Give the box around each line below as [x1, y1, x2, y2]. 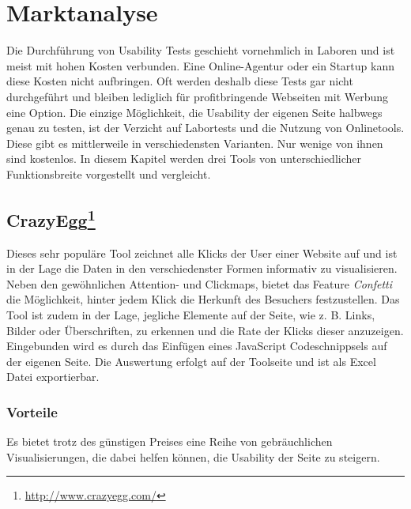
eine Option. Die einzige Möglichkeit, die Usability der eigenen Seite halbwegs [6, 104, 383, 120]
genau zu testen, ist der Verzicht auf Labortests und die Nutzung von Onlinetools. [6, 119, 405, 136]
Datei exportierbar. [6, 368, 100, 385]
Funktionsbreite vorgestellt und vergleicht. [6, 165, 211, 182]
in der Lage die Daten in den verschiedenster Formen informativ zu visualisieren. [6, 260, 398, 277]
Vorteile [6, 402, 58, 421]
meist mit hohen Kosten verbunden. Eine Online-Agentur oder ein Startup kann [6, 57, 394, 74]
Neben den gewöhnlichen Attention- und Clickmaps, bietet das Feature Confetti [6, 275, 393, 292]
